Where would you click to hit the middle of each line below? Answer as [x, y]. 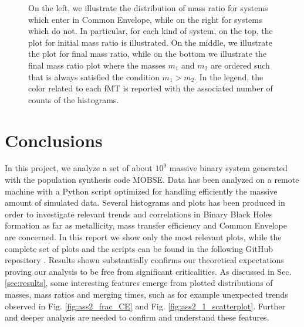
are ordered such [240, 65]
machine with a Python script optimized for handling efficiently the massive [141, 191]
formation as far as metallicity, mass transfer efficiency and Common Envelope [146, 225]
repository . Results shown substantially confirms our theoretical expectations [144, 260]
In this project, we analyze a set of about [79, 168]
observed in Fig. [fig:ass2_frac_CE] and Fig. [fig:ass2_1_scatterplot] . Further [145, 306]
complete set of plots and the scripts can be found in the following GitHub [139, 248]
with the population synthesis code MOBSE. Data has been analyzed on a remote [152, 180]
